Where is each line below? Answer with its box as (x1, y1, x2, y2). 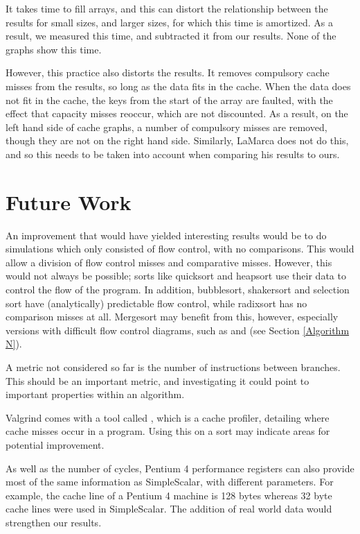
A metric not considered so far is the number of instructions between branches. (6, 360, 341, 374)
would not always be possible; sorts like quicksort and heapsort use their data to (6, 268, 346, 283)
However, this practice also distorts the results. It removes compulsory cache (6, 65, 330, 80)
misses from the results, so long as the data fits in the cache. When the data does (6, 78, 351, 93)
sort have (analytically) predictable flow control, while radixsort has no (6, 295, 307, 310)
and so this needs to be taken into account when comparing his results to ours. (6, 146, 340, 161)
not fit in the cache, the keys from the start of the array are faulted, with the (6, 92, 333, 107)
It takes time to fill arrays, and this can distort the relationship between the (6, 1, 328, 15)
